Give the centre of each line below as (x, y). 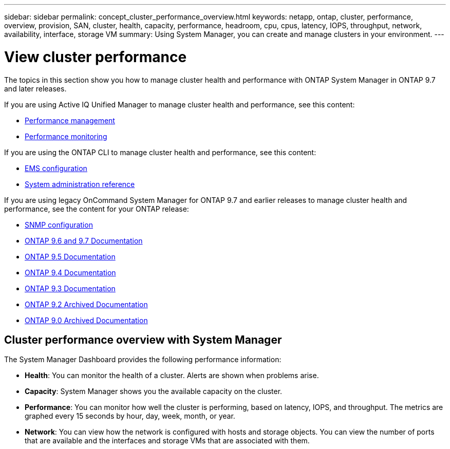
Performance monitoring (66, 136)
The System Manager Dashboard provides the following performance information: (143, 360)
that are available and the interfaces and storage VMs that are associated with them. (167, 441)
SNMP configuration (59, 224)
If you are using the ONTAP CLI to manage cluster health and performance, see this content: (160, 152)
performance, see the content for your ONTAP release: (97, 209)
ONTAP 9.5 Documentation (70, 256)
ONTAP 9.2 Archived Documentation (86, 304)
